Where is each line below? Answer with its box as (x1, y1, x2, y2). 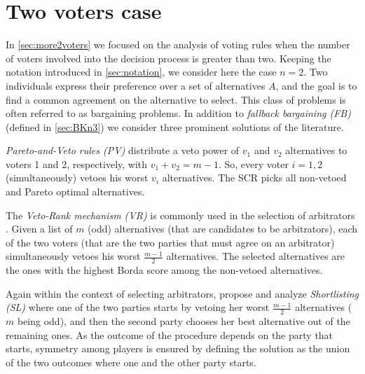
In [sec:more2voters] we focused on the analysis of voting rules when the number (6, 37, 350, 52)
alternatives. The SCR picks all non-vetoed (162, 170, 347, 185)
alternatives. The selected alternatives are (166, 249, 345, 263)
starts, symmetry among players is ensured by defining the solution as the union (6, 341, 350, 356)
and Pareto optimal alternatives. (6, 184, 145, 199)
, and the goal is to (275, 78, 357, 92)
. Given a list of (6, 221, 73, 236)
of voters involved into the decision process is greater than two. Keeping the (6, 50, 331, 65)
